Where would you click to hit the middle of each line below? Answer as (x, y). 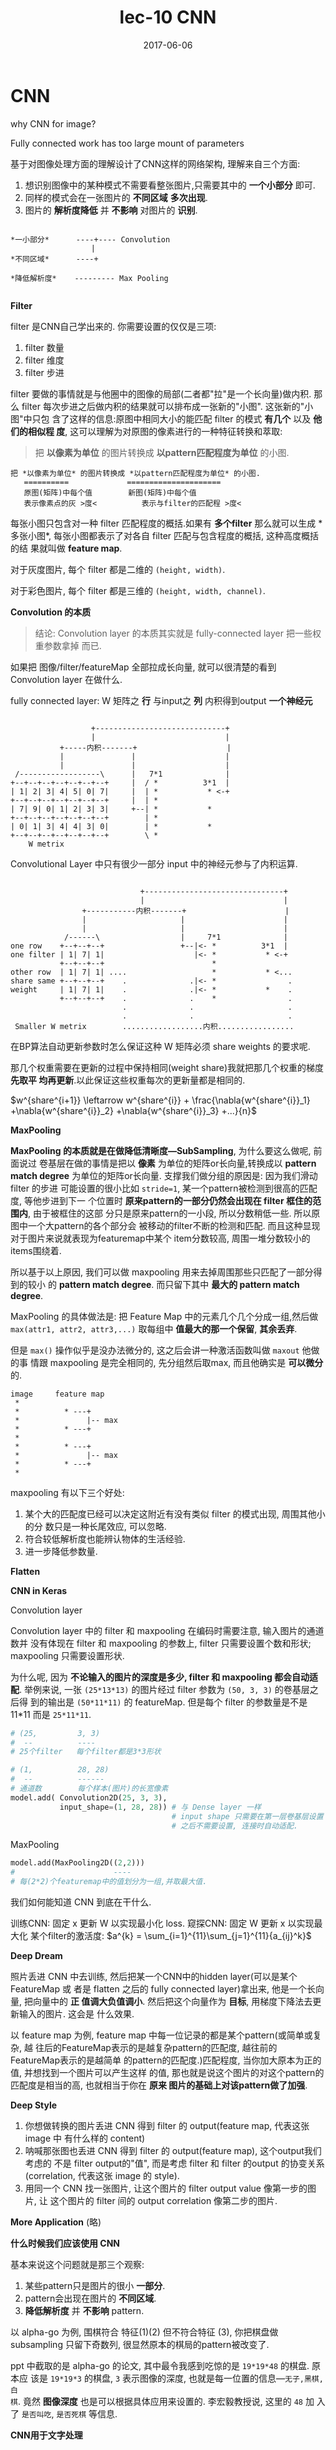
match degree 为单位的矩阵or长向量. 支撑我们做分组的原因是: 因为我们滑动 (164, 1175)
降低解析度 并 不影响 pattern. (84, 2311)
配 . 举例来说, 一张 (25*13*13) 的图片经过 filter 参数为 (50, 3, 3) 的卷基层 (160, 1689)
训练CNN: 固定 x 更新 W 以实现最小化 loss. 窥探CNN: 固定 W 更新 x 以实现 (162, 1923)
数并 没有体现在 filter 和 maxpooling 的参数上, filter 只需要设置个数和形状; (161, 1643)
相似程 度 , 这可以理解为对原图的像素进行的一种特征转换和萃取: (155, 431)
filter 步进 (44, 372)
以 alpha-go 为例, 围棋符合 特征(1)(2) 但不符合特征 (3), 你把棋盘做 (144, 2332)
